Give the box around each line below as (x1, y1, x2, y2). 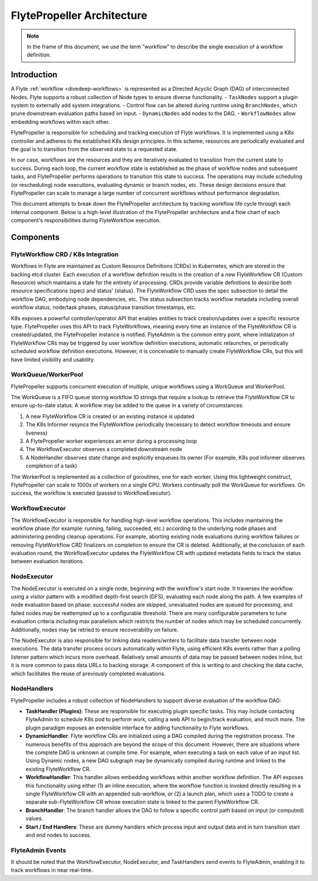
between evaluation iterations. (11, 558, 85, 565)
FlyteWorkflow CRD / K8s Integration (11, 250, 119, 258)
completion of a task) (25, 462, 78, 469)
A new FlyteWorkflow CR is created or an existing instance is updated (25, 413, 194, 420)
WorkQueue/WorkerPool (11, 370, 84, 379)
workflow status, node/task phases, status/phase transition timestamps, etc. (11, 304, 197, 311)
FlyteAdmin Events (11, 846, 67, 854)
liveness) (25, 429, 48, 436)
